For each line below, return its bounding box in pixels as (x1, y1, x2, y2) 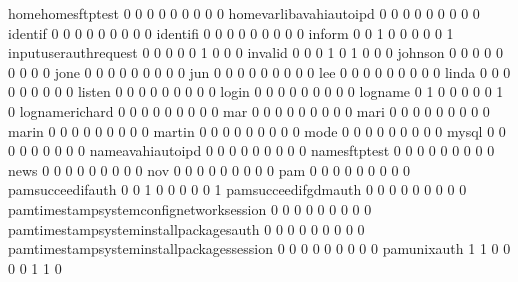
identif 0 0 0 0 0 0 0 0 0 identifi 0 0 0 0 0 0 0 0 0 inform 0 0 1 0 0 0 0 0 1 (8, 22, 454, 43)
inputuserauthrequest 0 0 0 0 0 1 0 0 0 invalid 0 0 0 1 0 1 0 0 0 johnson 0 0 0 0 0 (8, 42, 503, 63)
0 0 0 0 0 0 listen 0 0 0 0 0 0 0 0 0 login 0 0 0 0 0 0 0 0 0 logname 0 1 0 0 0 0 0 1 (8, 81, 504, 102)
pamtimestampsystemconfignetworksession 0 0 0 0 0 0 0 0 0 (8, 198, 372, 219)
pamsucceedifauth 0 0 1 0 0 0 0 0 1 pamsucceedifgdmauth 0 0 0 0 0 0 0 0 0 (8, 179, 467, 200)
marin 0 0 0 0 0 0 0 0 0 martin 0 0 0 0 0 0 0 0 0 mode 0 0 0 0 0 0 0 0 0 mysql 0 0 (8, 120, 506, 141)
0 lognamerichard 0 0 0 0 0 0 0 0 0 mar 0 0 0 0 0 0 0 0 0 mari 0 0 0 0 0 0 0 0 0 (8, 100, 490, 121)
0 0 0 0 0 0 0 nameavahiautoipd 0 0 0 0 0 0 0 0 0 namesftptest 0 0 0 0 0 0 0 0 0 (8, 140, 495, 161)
